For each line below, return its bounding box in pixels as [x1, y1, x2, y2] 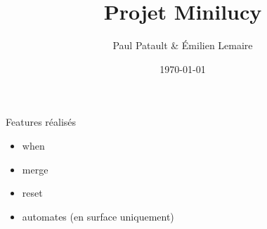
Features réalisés [6, 115, 77, 129]
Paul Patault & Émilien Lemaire [112, 38, 253, 53]
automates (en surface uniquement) [22, 209, 174, 223]
